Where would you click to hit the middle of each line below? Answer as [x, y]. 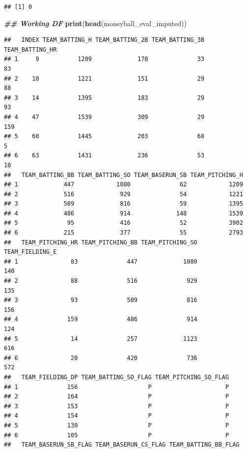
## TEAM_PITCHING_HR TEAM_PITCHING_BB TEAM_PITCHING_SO [101, 242]
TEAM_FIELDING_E [30, 252]
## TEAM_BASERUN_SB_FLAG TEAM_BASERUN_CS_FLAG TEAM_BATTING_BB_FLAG [122, 445]
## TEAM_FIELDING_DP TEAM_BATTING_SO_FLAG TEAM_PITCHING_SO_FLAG [117, 377]
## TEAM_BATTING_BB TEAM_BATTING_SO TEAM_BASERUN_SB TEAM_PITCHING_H [123, 175]
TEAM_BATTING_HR [30, 49]
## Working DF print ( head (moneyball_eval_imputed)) [96, 23]
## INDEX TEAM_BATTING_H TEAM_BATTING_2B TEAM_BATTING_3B [104, 40]
